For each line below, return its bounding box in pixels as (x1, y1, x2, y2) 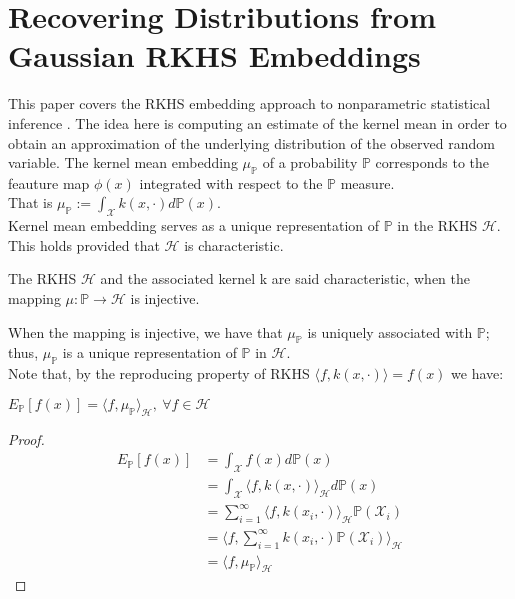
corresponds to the (375, 152, 489, 173)
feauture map (8, 172, 90, 193)
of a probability (262, 152, 358, 173)
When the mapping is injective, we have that (8, 321, 283, 342)
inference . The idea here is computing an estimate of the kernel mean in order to (8, 112, 507, 133)
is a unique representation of (62, 342, 237, 363)
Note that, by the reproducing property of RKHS (8, 363, 310, 384)
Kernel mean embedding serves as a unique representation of (8, 215, 380, 236)
